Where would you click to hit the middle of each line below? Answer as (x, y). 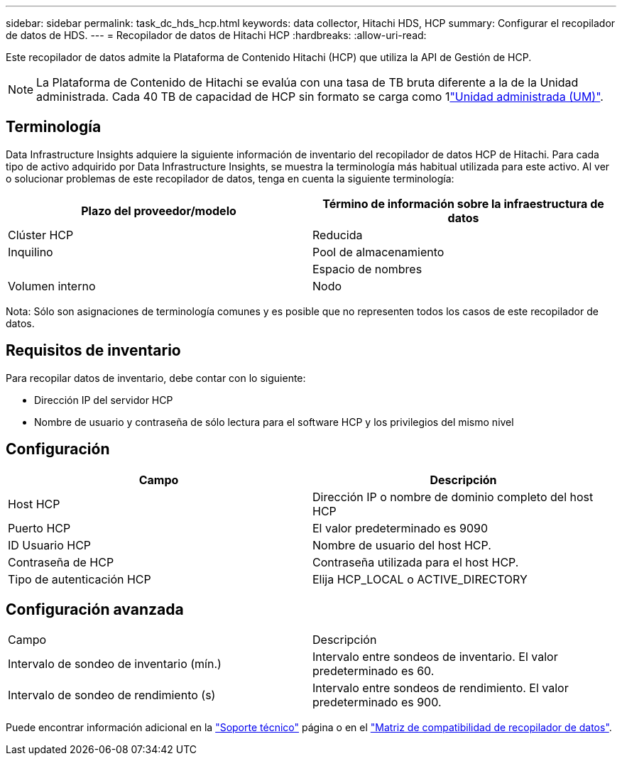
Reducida (338, 235)
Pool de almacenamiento (378, 252)
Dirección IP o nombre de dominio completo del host (453, 497)
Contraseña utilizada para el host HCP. (416, 562)
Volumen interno (52, 286)
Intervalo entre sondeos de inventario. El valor (435, 657)
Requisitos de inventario (93, 351)
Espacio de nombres (367, 269)
